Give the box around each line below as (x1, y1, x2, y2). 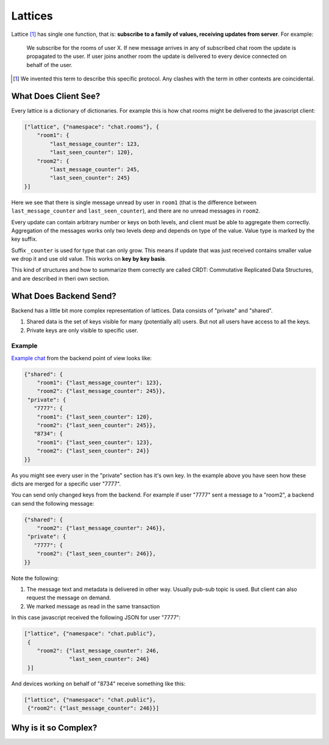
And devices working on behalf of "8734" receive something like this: (11, 680, 186, 687)
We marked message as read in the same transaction (26, 602, 160, 610)
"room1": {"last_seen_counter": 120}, (37, 413, 153, 420)
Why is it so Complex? (11, 722, 97, 733)
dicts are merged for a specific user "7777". (11, 480, 121, 487)
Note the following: (11, 574, 59, 582)
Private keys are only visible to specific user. (26, 327, 138, 334)
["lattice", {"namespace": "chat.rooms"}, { (24, 124, 160, 130)
